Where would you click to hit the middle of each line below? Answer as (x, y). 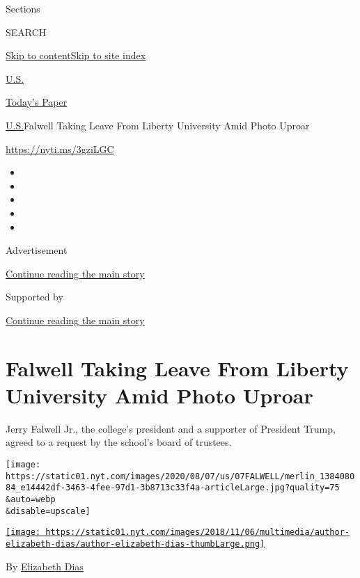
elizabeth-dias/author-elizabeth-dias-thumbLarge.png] (135, 544)
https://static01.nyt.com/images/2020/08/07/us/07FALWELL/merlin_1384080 (180, 476)
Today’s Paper (37, 102)
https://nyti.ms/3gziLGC (60, 148)
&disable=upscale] (48, 511)
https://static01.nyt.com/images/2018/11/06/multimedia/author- (197, 532)
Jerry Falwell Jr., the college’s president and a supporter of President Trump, (171, 428)
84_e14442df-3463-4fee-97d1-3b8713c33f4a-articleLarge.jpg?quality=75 (173, 488)
